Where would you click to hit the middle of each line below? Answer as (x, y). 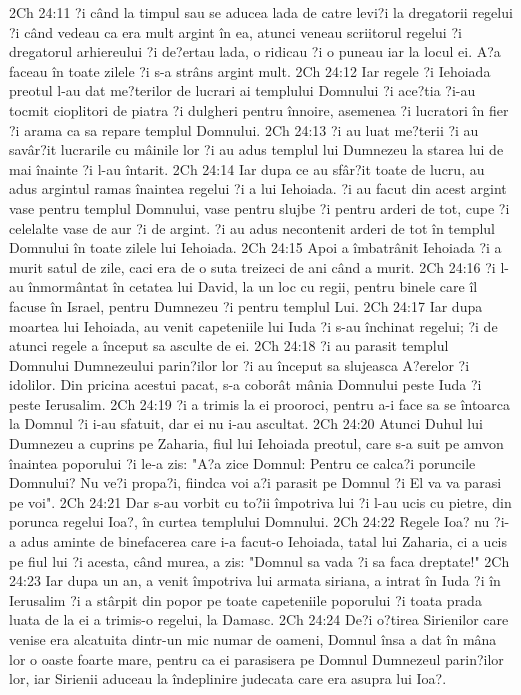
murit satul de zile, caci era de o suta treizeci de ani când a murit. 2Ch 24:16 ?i (252, 266)
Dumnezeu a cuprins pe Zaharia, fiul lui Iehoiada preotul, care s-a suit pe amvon (256, 443)
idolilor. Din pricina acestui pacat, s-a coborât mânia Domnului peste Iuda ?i (245, 384)
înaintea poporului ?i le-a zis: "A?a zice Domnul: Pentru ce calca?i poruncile (242, 462)
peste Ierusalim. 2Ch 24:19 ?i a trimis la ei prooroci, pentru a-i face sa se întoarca (260, 403)
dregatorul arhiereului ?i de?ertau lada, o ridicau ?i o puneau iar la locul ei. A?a (255, 51)
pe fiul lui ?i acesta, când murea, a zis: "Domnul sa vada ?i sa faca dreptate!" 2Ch (259, 560)
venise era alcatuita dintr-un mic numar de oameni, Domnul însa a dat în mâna (253, 639)
